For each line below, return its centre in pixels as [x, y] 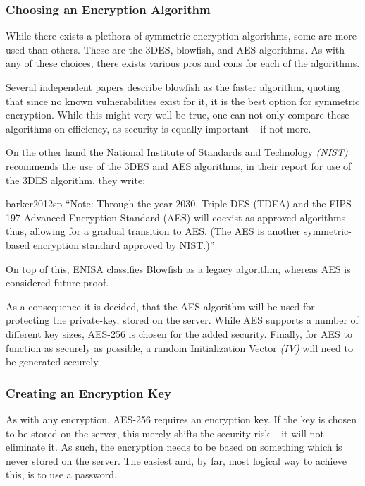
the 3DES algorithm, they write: [76, 180]
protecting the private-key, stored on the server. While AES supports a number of [182, 320]
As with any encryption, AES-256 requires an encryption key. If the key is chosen [181, 419]
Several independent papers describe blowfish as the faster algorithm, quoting [173, 87]
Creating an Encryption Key [88, 393]
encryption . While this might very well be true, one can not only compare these [178, 115]
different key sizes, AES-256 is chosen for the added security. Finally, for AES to [179, 333]
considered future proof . [57, 283]
